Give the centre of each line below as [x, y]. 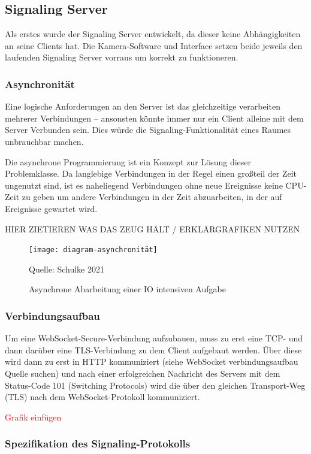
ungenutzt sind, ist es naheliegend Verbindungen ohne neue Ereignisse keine [144, 185]
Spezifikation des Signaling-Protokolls [98, 444]
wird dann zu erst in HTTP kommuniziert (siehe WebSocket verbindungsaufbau [152, 361]
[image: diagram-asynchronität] [93, 250]
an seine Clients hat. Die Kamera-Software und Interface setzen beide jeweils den [154, 45]
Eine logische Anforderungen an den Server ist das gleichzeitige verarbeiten [143, 106]
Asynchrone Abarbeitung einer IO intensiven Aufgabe [127, 289]
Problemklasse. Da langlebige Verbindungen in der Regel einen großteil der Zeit [151, 173]
